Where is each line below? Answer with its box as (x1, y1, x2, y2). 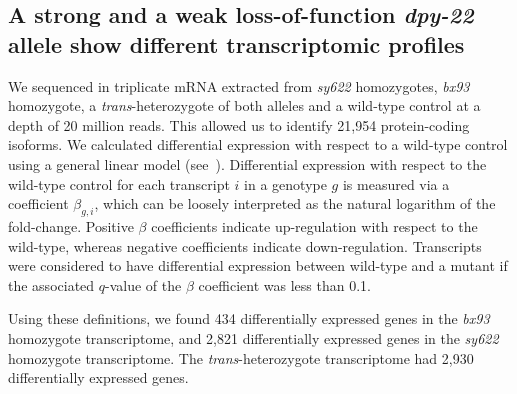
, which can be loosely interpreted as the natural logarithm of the (94, 193, 496, 214)
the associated (8, 274, 95, 295)
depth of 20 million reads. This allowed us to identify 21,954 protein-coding (8, 114, 470, 135)
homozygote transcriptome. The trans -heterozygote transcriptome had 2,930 (8, 347, 474, 368)
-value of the (105, 274, 182, 295)
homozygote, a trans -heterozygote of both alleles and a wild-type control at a (8, 95, 481, 116)
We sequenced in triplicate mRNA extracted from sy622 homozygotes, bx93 (8, 75, 470, 96)
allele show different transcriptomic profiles (8, 28, 465, 59)
